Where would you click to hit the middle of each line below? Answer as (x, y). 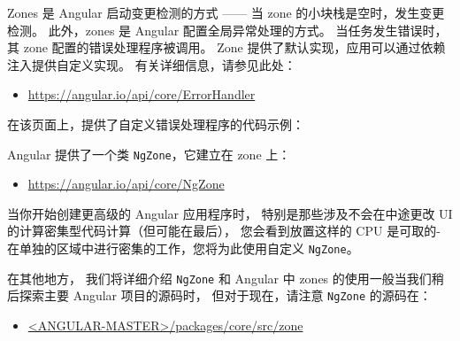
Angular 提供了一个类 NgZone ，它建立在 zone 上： (149, 154)
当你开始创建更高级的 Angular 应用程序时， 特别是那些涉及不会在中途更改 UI (230, 213)
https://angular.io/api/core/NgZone (126, 184)
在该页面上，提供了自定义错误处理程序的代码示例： (156, 124)
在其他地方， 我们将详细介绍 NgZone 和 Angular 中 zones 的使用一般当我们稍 (226, 278)
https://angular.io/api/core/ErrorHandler (142, 94)
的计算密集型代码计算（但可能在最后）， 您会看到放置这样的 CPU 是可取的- (224, 231)
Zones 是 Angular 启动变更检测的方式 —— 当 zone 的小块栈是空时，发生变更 (226, 12)
